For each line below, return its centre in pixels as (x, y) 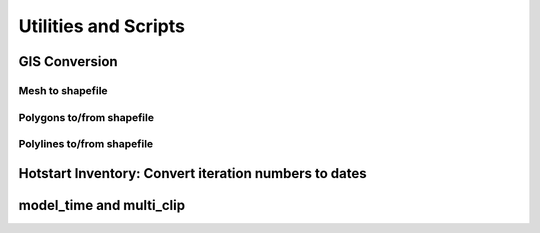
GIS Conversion (68, 61)
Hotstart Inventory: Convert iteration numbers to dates (192, 173)
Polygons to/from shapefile (86, 117)
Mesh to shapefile (63, 90)
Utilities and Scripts (101, 26)
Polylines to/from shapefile (86, 144)
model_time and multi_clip (101, 205)
